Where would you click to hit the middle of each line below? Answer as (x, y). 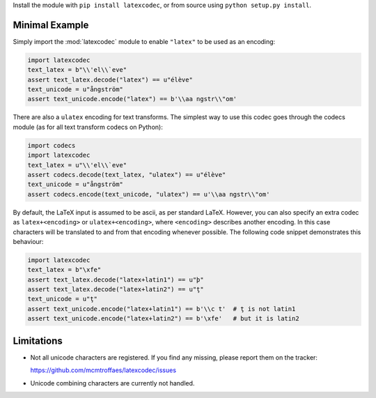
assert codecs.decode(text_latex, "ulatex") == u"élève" (127, 175)
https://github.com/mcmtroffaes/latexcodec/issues (103, 370)
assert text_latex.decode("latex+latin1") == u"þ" (116, 280)
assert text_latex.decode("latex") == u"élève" (110, 79)
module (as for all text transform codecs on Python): (88, 127)
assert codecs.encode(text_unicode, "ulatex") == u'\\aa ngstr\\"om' (149, 194)
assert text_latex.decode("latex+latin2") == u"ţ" (116, 290)
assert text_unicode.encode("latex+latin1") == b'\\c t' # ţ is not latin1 (162, 309)
